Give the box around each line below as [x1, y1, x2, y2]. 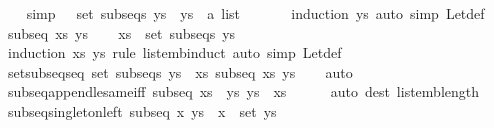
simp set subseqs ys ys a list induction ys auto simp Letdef [26, 3, 485, 23]
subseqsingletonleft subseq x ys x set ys [7, 100, 277, 121]
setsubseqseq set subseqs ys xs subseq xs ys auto [7, 61, 353, 82]
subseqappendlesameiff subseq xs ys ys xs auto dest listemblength [7, 81, 479, 102]
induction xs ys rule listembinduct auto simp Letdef [7, 42, 342, 63]
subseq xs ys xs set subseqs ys [7, 22, 236, 43]
